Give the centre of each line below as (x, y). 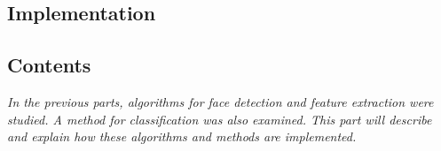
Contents (49, 65)
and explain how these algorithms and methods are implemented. (182, 136)
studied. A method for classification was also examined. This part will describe (220, 119)
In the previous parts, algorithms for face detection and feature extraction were (220, 101)
